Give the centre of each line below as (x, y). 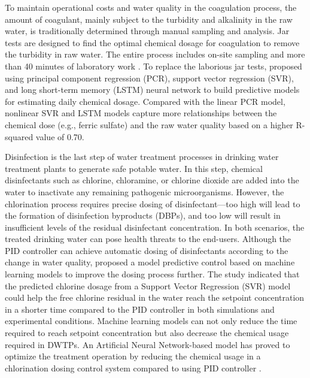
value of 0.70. (60, 136)
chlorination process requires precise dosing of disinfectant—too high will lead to (153, 203)
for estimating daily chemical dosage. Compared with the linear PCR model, (145, 101)
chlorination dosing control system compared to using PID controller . (133, 368)
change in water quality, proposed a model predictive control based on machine (150, 262)
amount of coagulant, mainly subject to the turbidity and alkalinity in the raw (149, 19)
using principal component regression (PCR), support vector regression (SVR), (149, 78)
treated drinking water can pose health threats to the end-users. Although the (148, 239)
